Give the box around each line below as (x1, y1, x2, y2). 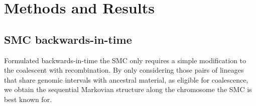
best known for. (4, 94, 52, 104)
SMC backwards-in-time (4, 31, 132, 47)
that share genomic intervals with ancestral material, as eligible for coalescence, (4, 74, 248, 85)
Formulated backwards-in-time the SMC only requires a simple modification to (4, 55, 246, 65)
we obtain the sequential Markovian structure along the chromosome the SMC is (4, 84, 252, 95)
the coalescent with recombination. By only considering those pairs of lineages (4, 65, 244, 75)
